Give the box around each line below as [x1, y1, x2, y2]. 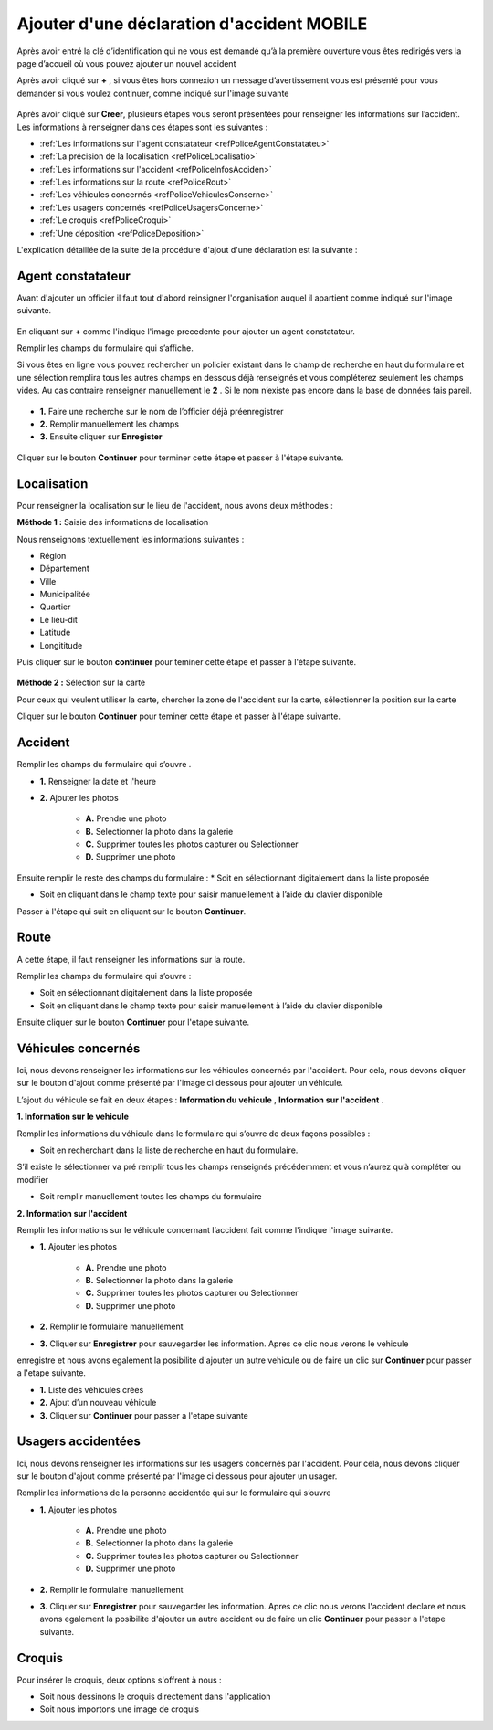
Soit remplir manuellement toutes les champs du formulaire [39, 1191, 262, 1202]
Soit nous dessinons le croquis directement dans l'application [39, 1691, 271, 1703]
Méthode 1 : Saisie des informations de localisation [16, 517, 209, 528]
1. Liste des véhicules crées [39, 1384, 144, 1395]
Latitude [39, 627, 71, 638]
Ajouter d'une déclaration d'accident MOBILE [16, 14, 368, 34]
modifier [16, 1174, 49, 1185]
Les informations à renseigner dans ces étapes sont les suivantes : [16, 121, 268, 132]
